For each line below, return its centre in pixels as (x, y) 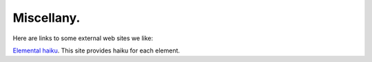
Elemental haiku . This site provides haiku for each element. (96, 50)
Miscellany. (46, 18)
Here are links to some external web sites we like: (83, 38)
